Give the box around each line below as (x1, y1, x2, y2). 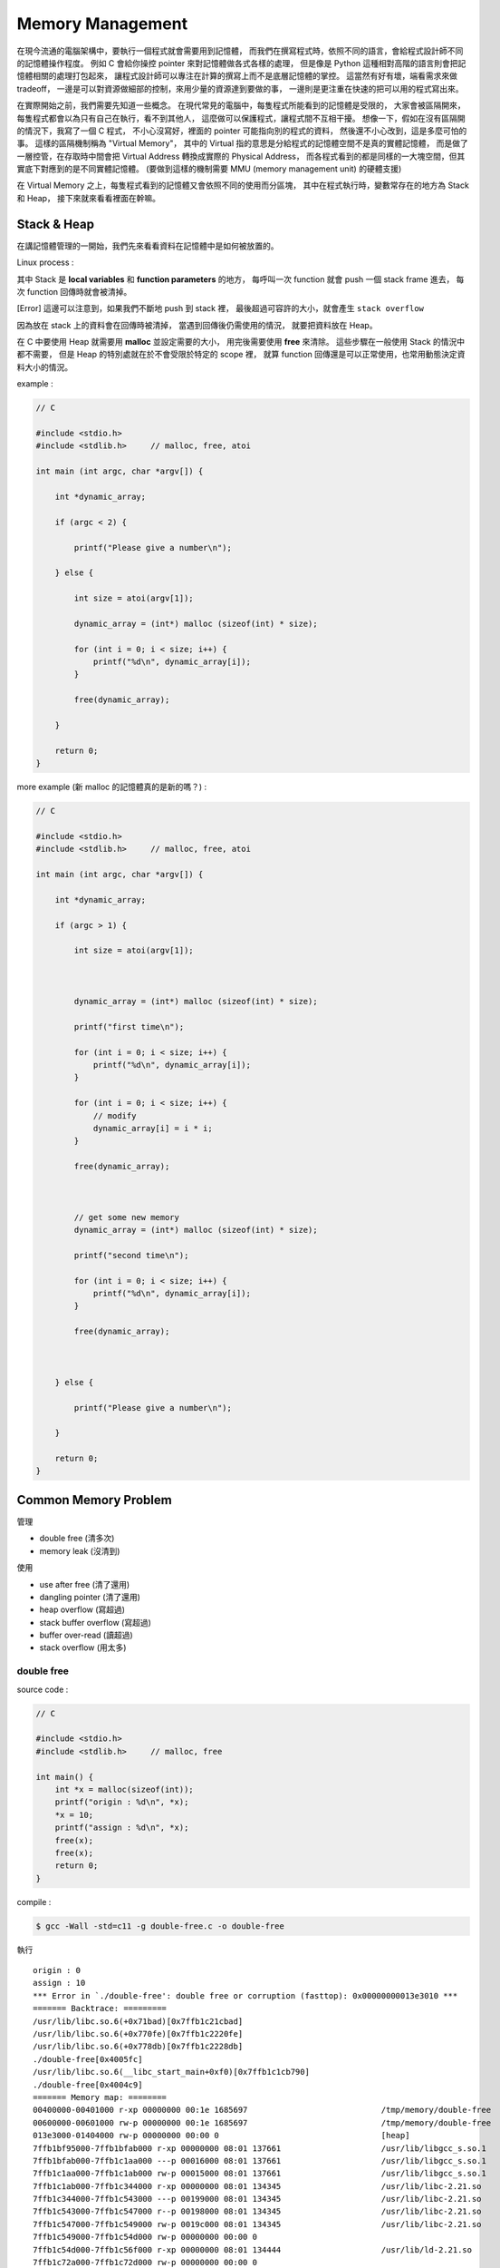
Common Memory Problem (16, 1492, 172, 1508)
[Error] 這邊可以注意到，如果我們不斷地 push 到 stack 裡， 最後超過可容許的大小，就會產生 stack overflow (16, 303, 425, 314)
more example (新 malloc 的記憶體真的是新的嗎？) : (16, 781, 207, 793)
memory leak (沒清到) (39, 1545, 120, 1556)
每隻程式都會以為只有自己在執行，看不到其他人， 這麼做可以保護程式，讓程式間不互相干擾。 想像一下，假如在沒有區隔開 (16, 112, 466, 123)
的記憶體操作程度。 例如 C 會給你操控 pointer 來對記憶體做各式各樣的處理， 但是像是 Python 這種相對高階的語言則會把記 (16, 57, 466, 68)
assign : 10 (33, 1978, 86, 1989)
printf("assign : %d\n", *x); (54, 1823, 189, 1833)
